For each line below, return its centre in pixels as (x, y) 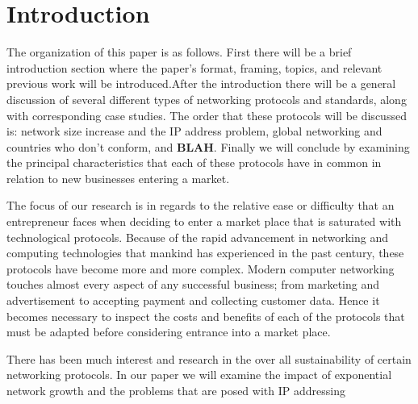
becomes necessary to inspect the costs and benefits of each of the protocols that (206, 316)
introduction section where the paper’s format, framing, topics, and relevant (194, 67)
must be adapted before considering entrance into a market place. (169, 332)
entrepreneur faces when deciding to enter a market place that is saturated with (204, 221)
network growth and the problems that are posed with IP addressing (176, 390)
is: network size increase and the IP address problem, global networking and (194, 131)
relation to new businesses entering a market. (118, 178)
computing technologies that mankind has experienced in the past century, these (205, 253)
